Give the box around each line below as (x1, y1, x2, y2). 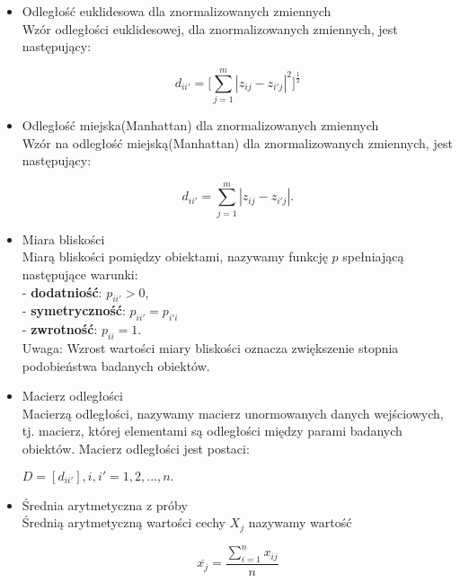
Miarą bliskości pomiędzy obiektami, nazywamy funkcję (22, 247, 328, 266)
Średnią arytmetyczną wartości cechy (22, 513, 226, 532)
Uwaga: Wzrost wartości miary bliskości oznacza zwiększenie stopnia (22, 338, 399, 357)
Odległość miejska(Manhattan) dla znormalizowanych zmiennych (22, 115, 379, 134)
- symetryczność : (22, 301, 126, 320)
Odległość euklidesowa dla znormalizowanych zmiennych (22, 2, 332, 20)
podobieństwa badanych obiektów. (22, 356, 210, 375)
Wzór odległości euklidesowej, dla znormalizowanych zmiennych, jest (22, 19, 398, 38)
